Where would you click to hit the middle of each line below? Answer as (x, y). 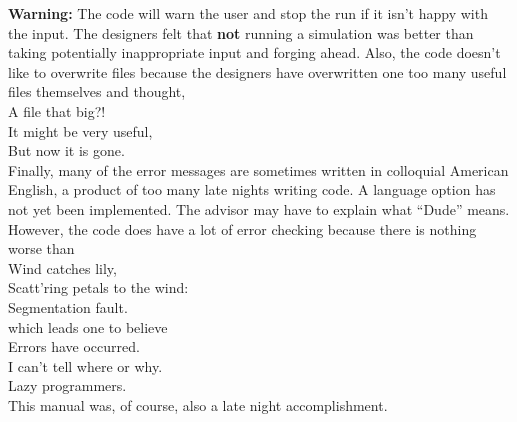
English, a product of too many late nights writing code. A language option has (252, 189)
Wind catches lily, (62, 267)
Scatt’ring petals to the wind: (98, 287)
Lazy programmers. (67, 385)
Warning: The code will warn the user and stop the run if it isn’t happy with (248, 13)
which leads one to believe (88, 326)
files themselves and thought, (97, 91)
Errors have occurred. (74, 346)
